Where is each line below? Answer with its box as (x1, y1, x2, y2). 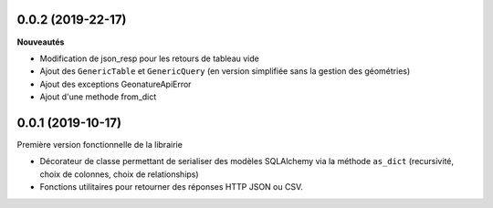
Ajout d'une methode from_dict (39, 91, 157, 102)
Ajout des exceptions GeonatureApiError (39, 78, 192, 89)
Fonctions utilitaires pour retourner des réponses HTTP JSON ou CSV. (39, 182, 303, 192)
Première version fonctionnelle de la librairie (16, 139, 183, 150)
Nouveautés (16, 36, 65, 47)
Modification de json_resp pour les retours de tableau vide (39, 53, 259, 64)
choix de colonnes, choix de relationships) (39, 169, 200, 180)
